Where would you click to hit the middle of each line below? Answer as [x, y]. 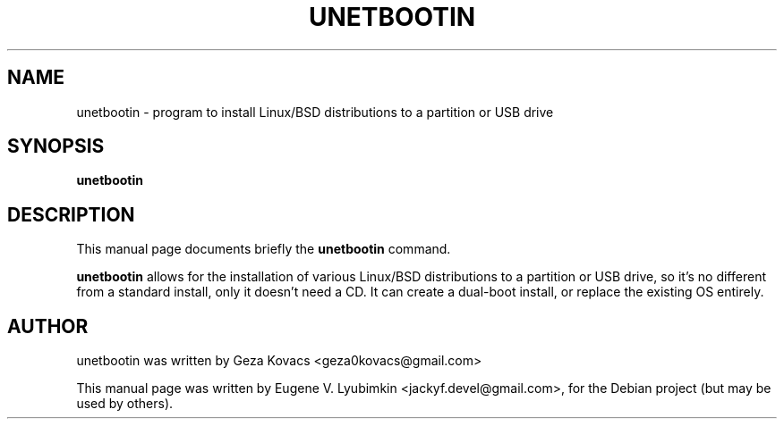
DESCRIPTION [71, 214]
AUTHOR [48, 326]
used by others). [125, 404]
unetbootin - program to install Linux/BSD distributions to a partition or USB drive [315, 112]
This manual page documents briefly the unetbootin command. [264, 249]
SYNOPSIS [56, 146]
